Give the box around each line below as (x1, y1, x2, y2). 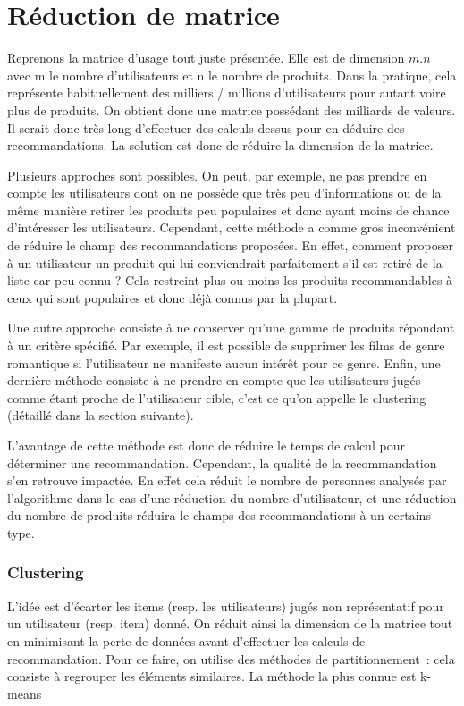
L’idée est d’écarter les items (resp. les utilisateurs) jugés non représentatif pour (7, 596, 444, 615)
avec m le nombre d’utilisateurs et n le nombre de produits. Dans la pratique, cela (7, 65, 457, 84)
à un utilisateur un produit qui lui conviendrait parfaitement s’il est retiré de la (7, 253, 443, 272)
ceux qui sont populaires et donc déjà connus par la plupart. (7, 288, 338, 307)
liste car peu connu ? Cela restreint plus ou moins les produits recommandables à (7, 271, 453, 290)
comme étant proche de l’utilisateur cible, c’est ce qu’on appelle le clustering (7, 388, 426, 407)
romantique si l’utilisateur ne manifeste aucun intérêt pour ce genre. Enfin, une (7, 353, 441, 372)
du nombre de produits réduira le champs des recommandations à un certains (7, 506, 431, 525)
